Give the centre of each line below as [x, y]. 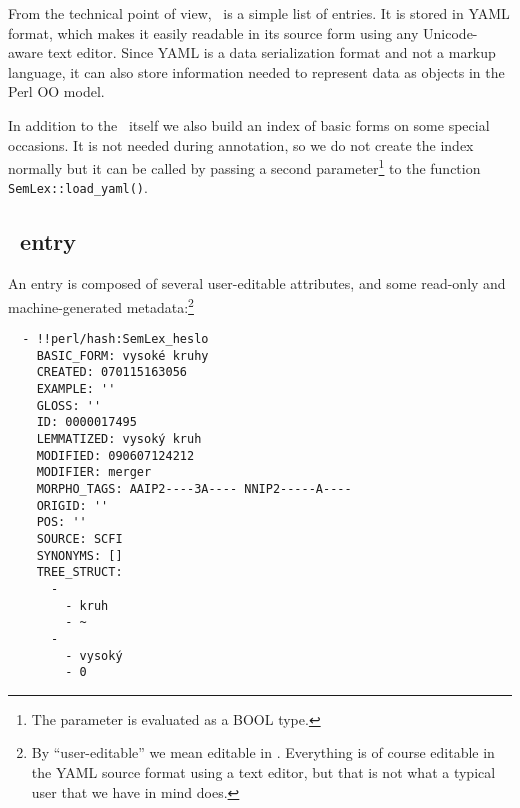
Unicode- [450, 32]
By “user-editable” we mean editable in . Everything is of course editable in [263, 752]
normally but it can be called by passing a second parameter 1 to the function [244, 166]
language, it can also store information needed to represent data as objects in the [256, 71]
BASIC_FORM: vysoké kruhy [122, 355]
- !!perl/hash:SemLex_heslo [115, 339]
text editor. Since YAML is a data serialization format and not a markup [271, 52]
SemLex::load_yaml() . [78, 187]
